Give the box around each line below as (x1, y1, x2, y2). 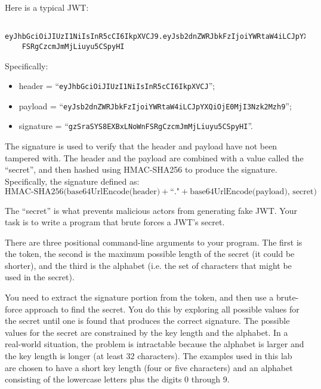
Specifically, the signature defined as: (5, 174, 140, 187)
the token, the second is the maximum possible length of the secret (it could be (5, 247, 295, 260)
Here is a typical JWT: (5, 1, 89, 13)
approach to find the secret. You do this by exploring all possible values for (24, 302, 300, 315)
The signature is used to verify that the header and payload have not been (5, 140, 277, 152)
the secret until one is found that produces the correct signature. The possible (5, 314, 290, 327)
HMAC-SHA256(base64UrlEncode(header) (5, 187, 160, 196)
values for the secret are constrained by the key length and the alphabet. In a (5, 326, 288, 338)
